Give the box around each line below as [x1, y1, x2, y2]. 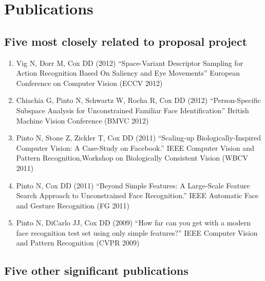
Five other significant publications [4, 262, 188, 278]
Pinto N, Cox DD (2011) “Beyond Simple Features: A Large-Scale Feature [16, 180, 250, 190]
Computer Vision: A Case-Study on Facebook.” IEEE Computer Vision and [16, 142, 254, 153]
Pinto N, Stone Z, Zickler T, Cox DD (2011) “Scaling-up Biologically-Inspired [16, 132, 261, 143]
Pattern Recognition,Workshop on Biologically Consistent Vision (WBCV [16, 152, 248, 163]
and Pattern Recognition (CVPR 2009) [16, 237, 140, 248]
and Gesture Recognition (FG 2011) [16, 200, 129, 210]
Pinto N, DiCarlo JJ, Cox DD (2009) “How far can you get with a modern [16, 217, 251, 228]
